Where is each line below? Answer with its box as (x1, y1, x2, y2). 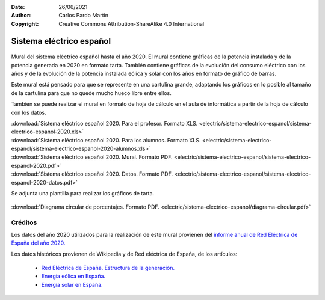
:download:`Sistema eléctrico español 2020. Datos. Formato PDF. (11, 170, 173, 177)
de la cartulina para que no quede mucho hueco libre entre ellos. (11, 89, 172, 96)
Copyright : (11, 20, 39, 27)
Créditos (11, 218, 37, 227)
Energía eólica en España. (41, 272, 105, 280)
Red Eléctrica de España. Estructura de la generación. (41, 264, 175, 271)
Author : (11, 12, 31, 19)
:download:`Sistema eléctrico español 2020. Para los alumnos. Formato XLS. (11, 136, 201, 144)
